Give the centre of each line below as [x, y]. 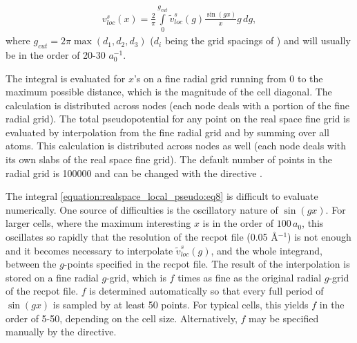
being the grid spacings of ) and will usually [258, 40]
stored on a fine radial [52, 277]
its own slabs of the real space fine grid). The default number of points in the [169, 159]
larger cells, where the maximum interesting [98, 223]
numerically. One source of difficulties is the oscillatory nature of [142, 209]
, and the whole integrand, [267, 250]
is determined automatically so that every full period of [206, 291]
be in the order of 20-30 [56, 54]
